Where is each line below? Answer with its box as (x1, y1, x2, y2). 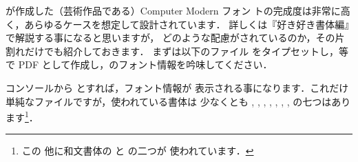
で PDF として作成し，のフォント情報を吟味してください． (6, 57, 273, 72)
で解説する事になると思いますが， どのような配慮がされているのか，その (6, 30, 335, 45)
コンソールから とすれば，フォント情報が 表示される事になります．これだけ (6, 80, 349, 94)
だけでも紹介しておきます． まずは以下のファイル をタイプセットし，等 (24, 43, 348, 58)
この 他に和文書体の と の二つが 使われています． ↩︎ (21, 143, 254, 158)
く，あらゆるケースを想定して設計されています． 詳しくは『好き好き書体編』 (6, 17, 350, 31)
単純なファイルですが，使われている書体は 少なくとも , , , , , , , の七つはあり (6, 94, 351, 108)
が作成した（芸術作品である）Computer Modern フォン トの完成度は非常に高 (6, 3, 350, 17)
